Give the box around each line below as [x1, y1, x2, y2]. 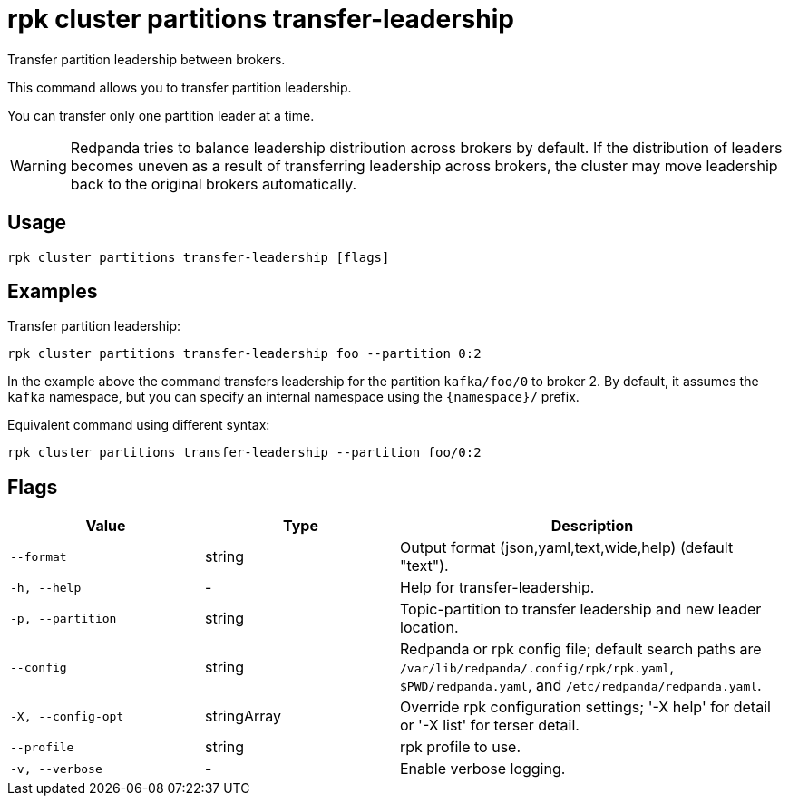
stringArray [205, 707, 282, 726]
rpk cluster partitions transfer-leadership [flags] [7, 249, 390, 265]
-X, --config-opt [10, 709, 124, 723]
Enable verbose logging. [400, 759, 566, 779]
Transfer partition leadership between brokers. [7, 51, 286, 67]
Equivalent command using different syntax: [7, 417, 270, 433]
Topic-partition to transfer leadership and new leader [400, 600, 762, 619]
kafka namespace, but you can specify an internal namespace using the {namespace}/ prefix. [7, 389, 580, 405]
